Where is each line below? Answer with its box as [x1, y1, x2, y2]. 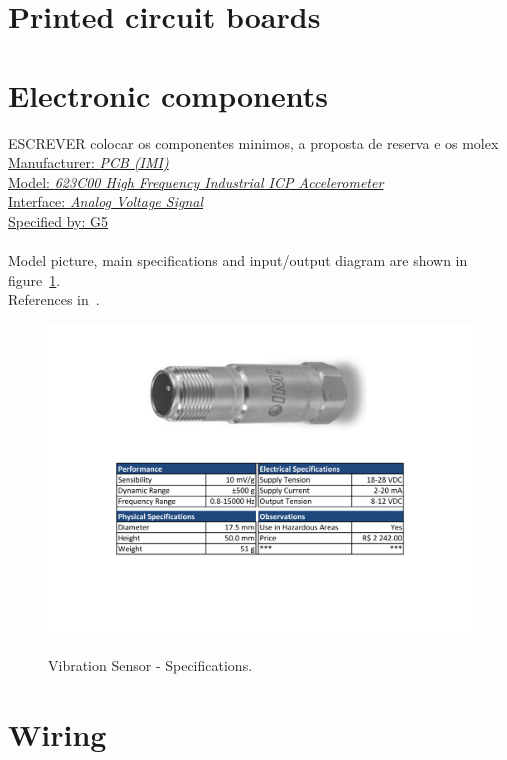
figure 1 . [8, 269, 61, 290]
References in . [8, 289, 100, 310]
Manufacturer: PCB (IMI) [8, 152, 169, 173]
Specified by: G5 [8, 210, 109, 231]
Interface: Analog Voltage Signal [8, 191, 204, 212]
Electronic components [8, 74, 328, 115]
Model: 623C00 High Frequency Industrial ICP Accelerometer [8, 171, 384, 192]
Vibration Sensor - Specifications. [48, 654, 253, 675]
